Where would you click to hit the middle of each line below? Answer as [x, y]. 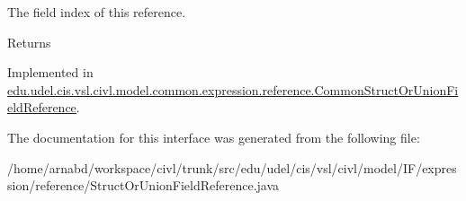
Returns [29, 42]
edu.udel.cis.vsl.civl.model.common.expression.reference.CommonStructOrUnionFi [233, 89]
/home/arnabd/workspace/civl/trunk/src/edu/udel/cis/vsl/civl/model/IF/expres [232, 167]
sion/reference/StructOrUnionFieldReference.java [143, 185]
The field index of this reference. [97, 12]
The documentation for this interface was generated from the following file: [214, 137]
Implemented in [50, 72]
